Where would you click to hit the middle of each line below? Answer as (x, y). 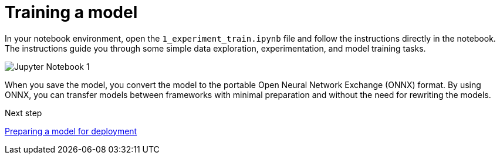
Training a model (71, 12)
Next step (23, 113)
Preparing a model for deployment (71, 131)
